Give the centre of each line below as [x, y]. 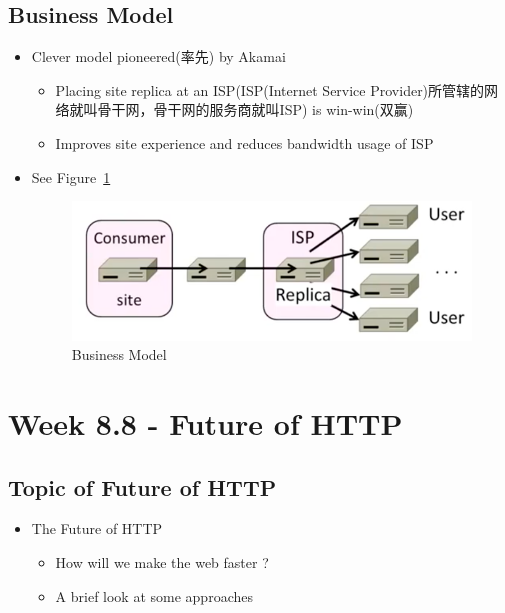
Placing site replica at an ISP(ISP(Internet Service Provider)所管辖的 [270, 89]
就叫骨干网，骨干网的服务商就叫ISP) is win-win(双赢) [241, 109]
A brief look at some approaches [154, 595]
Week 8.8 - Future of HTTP [205, 423]
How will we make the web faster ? [162, 562]
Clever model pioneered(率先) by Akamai [158, 56]
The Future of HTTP [97, 528]
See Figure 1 [71, 176]
